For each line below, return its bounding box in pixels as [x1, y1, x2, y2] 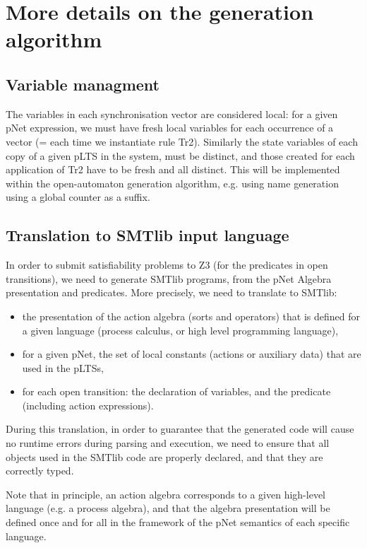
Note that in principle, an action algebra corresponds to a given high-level [6, 486, 325, 501]
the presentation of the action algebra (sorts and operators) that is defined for [22, 308, 360, 323]
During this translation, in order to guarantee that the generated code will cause [6, 421, 354, 436]
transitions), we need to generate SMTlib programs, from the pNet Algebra [6, 271, 332, 286]
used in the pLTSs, [22, 360, 104, 375]
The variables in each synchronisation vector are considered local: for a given [6, 106, 338, 121]
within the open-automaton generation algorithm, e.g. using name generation [6, 175, 339, 190]
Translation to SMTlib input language [6, 224, 289, 246]
